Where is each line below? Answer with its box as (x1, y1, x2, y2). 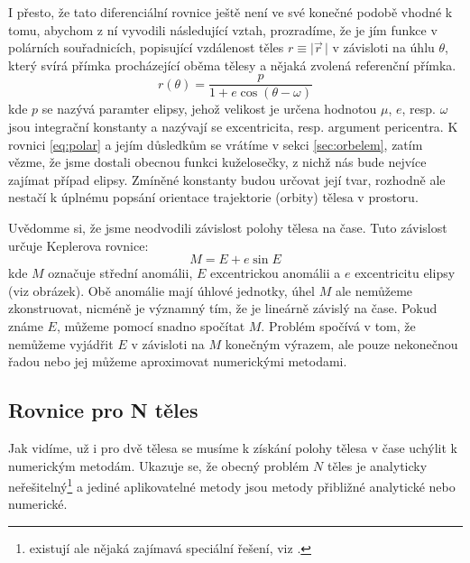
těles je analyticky (327, 456, 428, 475)
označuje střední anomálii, (48, 263, 193, 282)
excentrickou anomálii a (209, 263, 341, 282)
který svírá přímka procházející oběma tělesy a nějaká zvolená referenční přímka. (8, 55, 456, 74)
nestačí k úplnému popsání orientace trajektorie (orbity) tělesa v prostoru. (8, 188, 419, 207)
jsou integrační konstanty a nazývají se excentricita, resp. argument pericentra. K (8, 117, 458, 136)
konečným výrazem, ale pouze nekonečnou (225, 334, 458, 353)
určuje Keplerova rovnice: (8, 235, 149, 254)
